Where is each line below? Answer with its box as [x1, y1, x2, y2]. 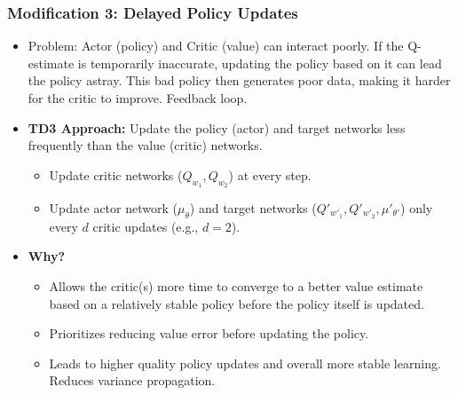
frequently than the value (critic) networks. [28, 136, 263, 154]
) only [400, 198, 433, 217]
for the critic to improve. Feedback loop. [28, 89, 248, 107]
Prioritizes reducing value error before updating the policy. [49, 324, 369, 343]
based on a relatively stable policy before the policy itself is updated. [49, 294, 424, 312]
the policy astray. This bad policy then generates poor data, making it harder [28, 71, 451, 90]
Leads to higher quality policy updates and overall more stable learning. [49, 353, 441, 372]
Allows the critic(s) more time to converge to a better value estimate [49, 277, 423, 296]
